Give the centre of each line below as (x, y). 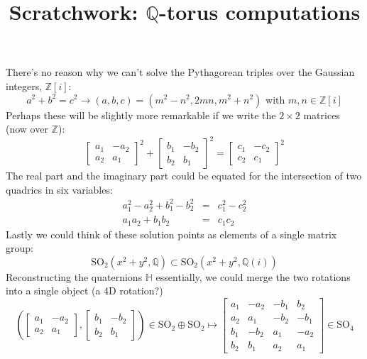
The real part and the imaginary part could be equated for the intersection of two (184, 176)
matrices (322, 115)
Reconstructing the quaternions (74, 276)
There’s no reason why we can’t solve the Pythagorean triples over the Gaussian (180, 72)
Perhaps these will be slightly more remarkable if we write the (141, 115)
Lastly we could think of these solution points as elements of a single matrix (171, 234)
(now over (27, 129)
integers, (24, 85)
